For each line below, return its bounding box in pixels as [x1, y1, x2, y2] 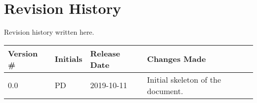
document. [147, 85, 183, 97]
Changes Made [147, 53, 206, 65]
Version [8, 47, 38, 59]
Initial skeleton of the [147, 73, 221, 85]
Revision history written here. [4, 27, 94, 37]
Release [90, 47, 120, 59]
